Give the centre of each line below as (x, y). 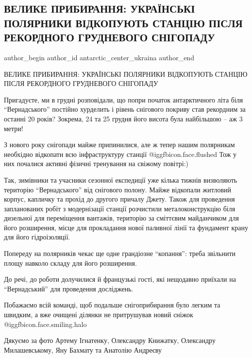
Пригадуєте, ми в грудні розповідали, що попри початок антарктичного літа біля (124, 99)
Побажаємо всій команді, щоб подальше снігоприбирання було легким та (112, 305)
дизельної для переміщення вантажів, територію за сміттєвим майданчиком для (121, 218)
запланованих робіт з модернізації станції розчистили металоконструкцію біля (120, 208)
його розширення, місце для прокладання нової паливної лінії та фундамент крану (126, 227)
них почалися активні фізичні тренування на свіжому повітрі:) (96, 163)
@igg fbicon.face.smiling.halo (45, 324)
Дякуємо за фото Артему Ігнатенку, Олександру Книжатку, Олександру (110, 340)
